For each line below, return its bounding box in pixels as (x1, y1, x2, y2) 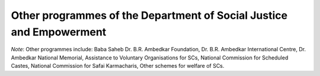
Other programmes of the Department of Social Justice (11, 9, 287, 22)
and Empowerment (11, 25, 107, 38)
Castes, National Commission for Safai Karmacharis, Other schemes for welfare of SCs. (11, 62, 225, 70)
